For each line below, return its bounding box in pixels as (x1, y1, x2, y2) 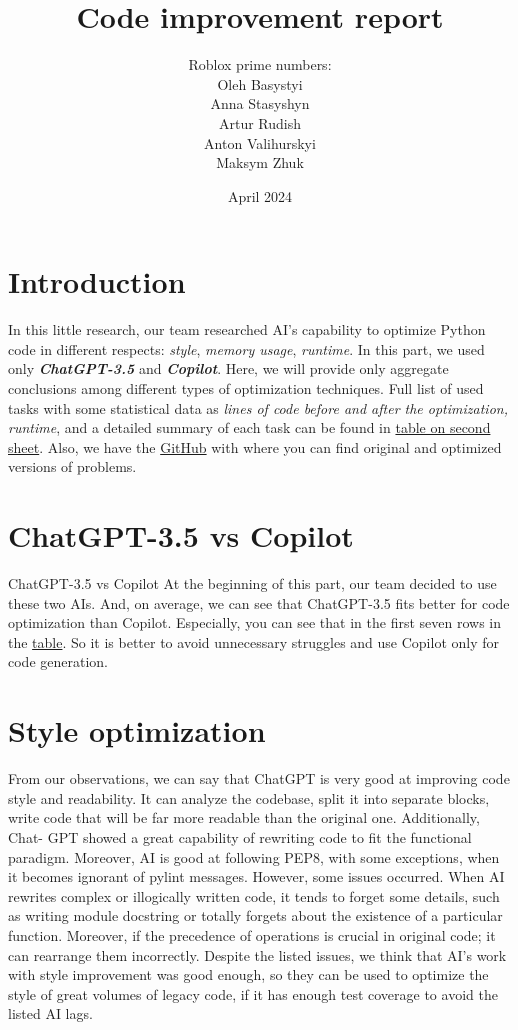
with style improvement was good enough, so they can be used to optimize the (8, 964, 489, 985)
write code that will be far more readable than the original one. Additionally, (8, 807, 480, 828)
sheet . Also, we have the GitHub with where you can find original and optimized (8, 436, 502, 457)
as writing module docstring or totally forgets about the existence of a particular (8, 905, 503, 926)
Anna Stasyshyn (210, 93, 310, 114)
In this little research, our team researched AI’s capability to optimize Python (8, 319, 486, 340)
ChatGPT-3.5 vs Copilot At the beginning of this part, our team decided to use (8, 573, 497, 594)
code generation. (8, 651, 108, 672)
